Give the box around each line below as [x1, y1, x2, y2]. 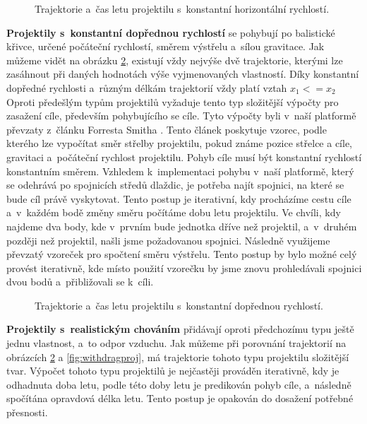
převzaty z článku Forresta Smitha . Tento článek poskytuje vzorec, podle [6, 122, 327, 136]
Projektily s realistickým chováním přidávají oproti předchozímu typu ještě [6, 322, 354, 336]
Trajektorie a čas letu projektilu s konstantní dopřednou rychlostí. [35, 298, 323, 312]
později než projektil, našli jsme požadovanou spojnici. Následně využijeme [6, 232, 330, 247]
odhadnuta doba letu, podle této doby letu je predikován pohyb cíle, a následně [6, 377, 351, 391]
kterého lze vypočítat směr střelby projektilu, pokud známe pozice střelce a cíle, [6, 136, 353, 151]
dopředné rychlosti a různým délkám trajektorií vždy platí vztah [6, 80, 287, 95]
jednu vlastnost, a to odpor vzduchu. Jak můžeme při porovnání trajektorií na [6, 336, 347, 351]
